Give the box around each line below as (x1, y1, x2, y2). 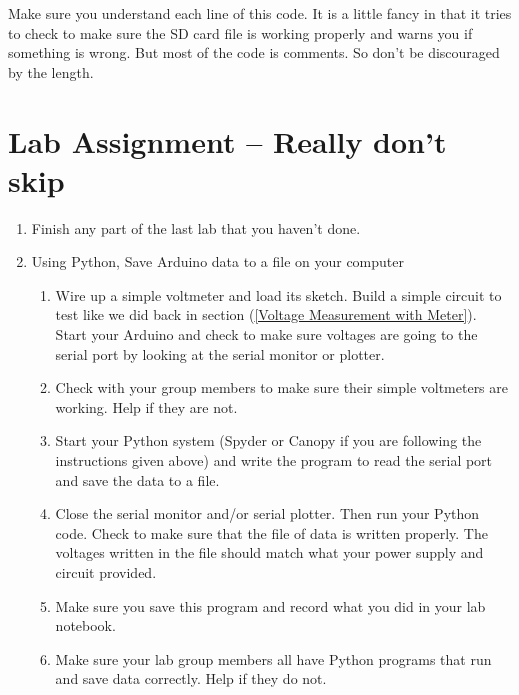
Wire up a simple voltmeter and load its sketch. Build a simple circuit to (55, 284, 502, 305)
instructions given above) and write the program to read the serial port (55, 450, 493, 471)
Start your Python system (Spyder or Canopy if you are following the (55, 430, 482, 451)
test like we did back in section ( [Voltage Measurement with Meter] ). (55, 304, 477, 325)
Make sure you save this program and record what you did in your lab (55, 595, 486, 616)
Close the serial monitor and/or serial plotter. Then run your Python (55, 503, 480, 524)
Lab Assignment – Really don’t (8, 120, 447, 161)
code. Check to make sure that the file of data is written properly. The (55, 522, 488, 543)
